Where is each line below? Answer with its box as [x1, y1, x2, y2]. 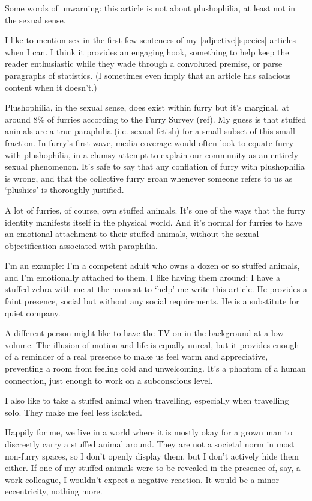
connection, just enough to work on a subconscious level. [5, 373, 213, 386]
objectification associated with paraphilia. [5, 239, 158, 251]
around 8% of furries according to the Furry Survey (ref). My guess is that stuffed [5, 112, 307, 125]
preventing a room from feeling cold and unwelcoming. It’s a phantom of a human [5, 362, 306, 375]
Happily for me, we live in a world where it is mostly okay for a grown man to [5, 426, 293, 438]
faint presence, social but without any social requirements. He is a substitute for [5, 295, 299, 307]
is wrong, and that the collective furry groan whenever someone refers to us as [5, 171, 293, 184]
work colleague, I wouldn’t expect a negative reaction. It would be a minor [5, 473, 280, 485]
